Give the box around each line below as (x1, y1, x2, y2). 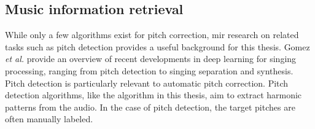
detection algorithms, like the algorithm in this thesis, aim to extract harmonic (5, 88, 302, 101)
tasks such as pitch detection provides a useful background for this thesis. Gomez (5, 40, 310, 53)
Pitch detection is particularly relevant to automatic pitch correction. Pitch (5, 76, 289, 89)
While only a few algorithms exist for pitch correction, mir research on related (5, 28, 299, 41)
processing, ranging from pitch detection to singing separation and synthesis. (5, 64, 294, 77)
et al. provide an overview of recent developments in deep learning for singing (5, 52, 297, 65)
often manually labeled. (5, 112, 93, 125)
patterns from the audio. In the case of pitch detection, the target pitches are (5, 100, 295, 113)
